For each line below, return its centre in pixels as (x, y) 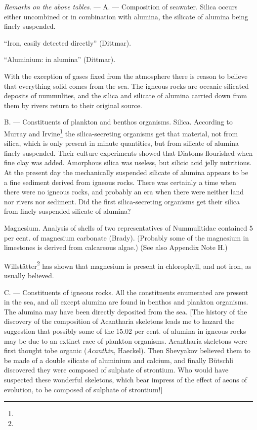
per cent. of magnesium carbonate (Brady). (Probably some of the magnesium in (127, 237)
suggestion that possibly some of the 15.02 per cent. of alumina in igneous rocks (125, 331)
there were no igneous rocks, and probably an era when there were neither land (124, 192)
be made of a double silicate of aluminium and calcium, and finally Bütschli (119, 360)
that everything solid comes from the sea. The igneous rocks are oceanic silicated (127, 86)
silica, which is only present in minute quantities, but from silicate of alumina (121, 143)
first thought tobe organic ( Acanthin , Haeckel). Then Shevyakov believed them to (127, 350)
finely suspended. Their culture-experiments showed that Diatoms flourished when (128, 153)
